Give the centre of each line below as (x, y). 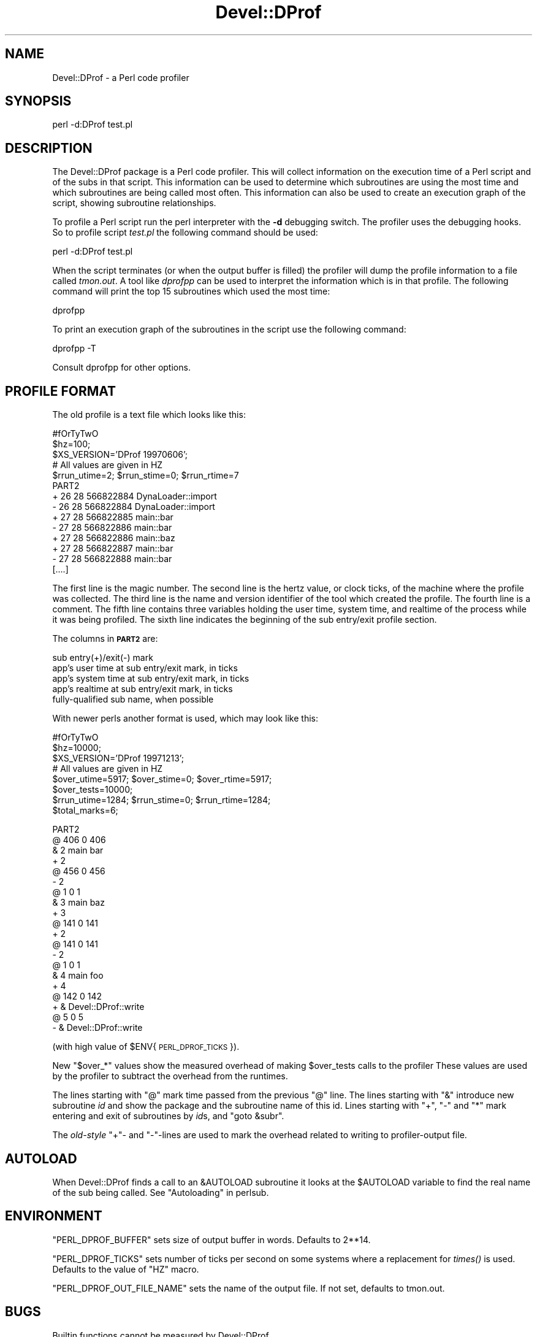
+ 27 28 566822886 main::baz (114, 538)
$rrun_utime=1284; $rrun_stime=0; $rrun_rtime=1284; (162, 800)
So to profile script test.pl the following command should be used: (185, 233)
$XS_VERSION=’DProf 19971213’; (118, 758)
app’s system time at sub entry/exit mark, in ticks (151, 679)
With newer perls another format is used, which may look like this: (185, 719)
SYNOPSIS (38, 101)
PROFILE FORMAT (61, 391)
